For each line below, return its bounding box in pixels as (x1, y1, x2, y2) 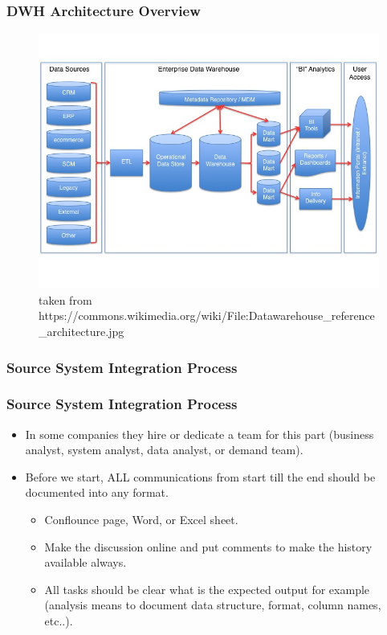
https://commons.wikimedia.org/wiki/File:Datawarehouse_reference (39, 307, 375, 324)
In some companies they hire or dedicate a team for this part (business (25, 425, 374, 442)
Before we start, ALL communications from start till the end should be (25, 468, 376, 485)
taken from (39, 291, 92, 308)
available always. (44, 554, 127, 571)
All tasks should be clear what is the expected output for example (44, 580, 370, 597)
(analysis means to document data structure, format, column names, (44, 596, 381, 613)
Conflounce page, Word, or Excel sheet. (44, 511, 238, 528)
